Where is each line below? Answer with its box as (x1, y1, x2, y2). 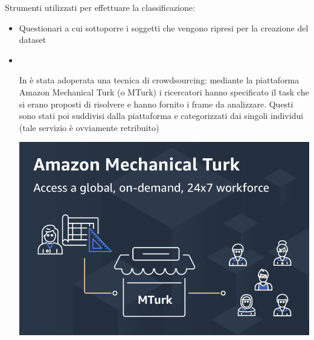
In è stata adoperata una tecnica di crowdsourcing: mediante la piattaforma (19, 74, 300, 86)
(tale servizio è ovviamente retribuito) (19, 121, 159, 133)
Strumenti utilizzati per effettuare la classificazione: (5, 1, 195, 13)
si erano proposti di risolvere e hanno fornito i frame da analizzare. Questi (19, 97, 293, 110)
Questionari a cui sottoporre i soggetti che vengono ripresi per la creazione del (19, 21, 309, 34)
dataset (19, 33, 46, 46)
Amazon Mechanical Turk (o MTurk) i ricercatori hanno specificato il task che (19, 85, 309, 98)
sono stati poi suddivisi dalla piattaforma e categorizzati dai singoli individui (19, 109, 304, 122)
